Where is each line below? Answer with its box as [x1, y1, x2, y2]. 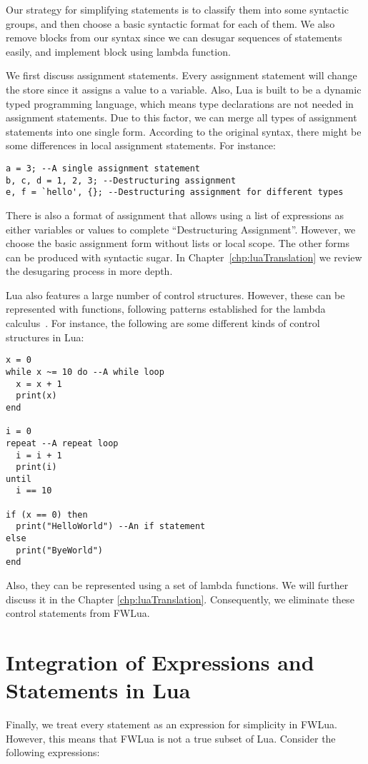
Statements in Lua [6, 675, 191, 705]
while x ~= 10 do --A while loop [6, 366, 164, 377]
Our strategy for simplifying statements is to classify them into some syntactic [6, 2, 349, 16]
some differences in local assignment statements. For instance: [6, 138, 276, 153]
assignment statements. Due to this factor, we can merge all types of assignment [6, 110, 357, 125]
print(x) [16, 391, 57, 401]
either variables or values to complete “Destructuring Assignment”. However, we [6, 221, 356, 236]
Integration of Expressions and [6, 648, 314, 677]
